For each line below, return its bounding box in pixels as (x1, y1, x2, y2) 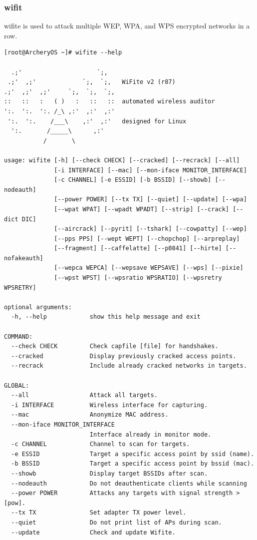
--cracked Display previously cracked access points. (11, 352, 237, 360)
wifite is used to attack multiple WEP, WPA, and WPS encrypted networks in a (4, 20, 250, 31)
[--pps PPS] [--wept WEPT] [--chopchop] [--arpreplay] (54, 235, 240, 242)
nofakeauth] (4, 254, 43, 262)
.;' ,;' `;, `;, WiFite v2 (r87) (7, 78, 176, 86)
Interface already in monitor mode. (89, 431, 212, 438)
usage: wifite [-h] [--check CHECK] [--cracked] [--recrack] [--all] (4, 156, 240, 164)
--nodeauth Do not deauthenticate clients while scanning (11, 480, 247, 487)
